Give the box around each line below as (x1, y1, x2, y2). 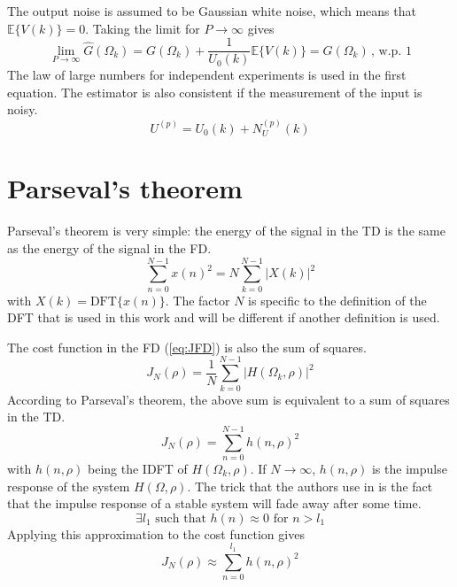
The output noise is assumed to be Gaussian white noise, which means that (7, 2, 416, 19)
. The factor (165, 290, 230, 309)
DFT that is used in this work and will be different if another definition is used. (7, 308, 440, 327)
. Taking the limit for (85, 19, 200, 37)
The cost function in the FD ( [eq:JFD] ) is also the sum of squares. (7, 337, 367, 356)
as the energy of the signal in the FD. (7, 238, 212, 257)
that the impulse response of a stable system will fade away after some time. (7, 494, 422, 513)
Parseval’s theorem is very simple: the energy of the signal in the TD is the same (7, 221, 445, 240)
